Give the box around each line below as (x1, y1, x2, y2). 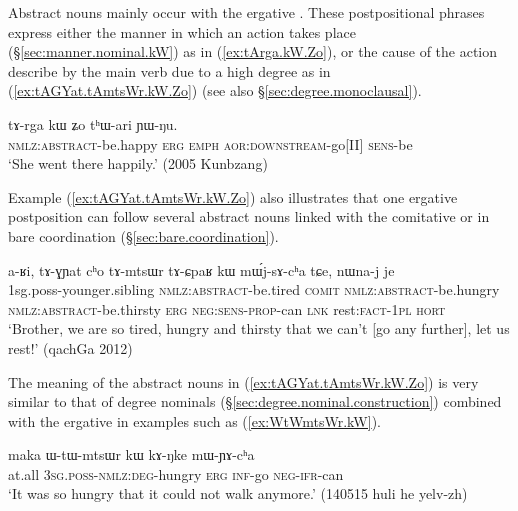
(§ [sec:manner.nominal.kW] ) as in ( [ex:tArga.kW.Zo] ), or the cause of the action (8, 41, 498, 62)
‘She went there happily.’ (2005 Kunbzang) (8, 153, 268, 174)
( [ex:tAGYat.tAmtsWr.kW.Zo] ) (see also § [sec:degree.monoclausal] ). (8, 80, 422, 101)
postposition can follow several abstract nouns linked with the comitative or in (8, 206, 490, 227)
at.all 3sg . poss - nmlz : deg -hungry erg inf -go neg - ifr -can (8, 463, 344, 484)
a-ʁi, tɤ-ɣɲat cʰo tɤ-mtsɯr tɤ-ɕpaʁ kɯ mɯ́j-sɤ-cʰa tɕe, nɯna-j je (8, 259, 395, 280)
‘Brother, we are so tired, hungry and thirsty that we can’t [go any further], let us (8, 318, 510, 339)
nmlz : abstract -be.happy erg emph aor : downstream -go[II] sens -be (8, 133, 413, 154)
